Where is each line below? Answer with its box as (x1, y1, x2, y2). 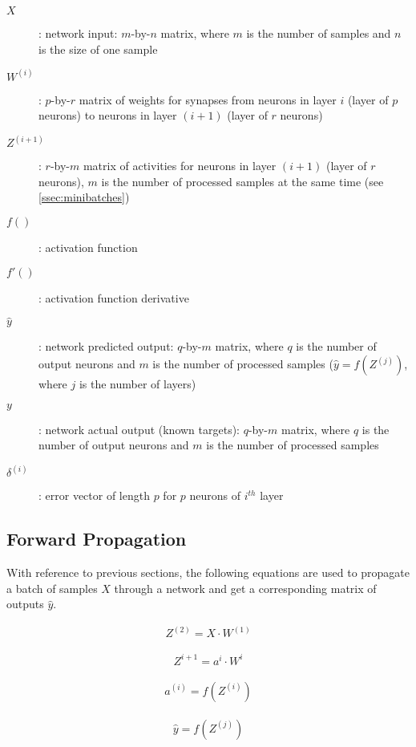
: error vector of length (38, 487, 150, 504)
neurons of (189, 487, 241, 504)
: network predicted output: (38, 338, 174, 355)
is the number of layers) (79, 376, 196, 392)
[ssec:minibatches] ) (38, 189, 130, 205)
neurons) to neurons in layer (38, 107, 177, 124)
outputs (6, 595, 44, 612)
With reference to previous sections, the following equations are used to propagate (6, 564, 410, 581)
